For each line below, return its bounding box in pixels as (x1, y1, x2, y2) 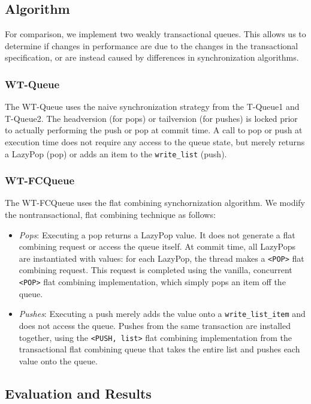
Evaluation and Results (5, 384, 152, 402)
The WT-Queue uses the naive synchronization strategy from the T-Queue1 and (5, 100, 300, 113)
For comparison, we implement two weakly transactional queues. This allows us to (5, 28, 306, 40)
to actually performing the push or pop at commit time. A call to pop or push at (5, 124, 303, 136)
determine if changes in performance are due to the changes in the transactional (5, 39, 298, 52)
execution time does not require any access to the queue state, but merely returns (5, 135, 305, 148)
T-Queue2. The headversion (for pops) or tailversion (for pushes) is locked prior (5, 112, 298, 124)
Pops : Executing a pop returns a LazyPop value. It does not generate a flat (19, 228, 295, 241)
